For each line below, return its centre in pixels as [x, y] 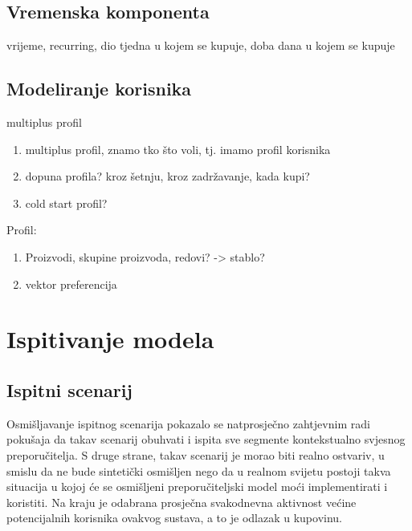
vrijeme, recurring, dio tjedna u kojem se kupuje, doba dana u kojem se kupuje [201, 45]
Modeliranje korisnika [99, 89]
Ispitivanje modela [110, 339]
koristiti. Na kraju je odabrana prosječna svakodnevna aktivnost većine [182, 502]
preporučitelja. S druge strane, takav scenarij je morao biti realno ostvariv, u [196, 454]
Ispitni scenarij [69, 389]
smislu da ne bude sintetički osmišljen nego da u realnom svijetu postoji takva [199, 470]
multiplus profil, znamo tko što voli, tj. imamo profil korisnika [178, 149]
